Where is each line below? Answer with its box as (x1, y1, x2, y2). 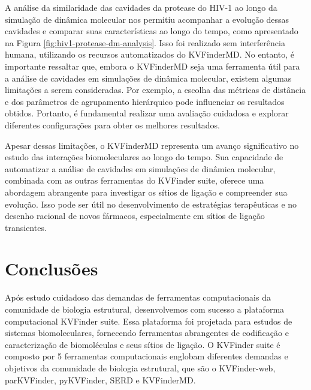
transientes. (5, 221, 47, 233)
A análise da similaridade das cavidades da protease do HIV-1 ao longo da (5, 1, 277, 13)
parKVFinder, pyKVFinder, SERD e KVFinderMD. (5, 373, 196, 386)
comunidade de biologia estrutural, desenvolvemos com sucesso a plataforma (5, 303, 285, 315)
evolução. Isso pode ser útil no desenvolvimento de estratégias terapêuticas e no (5, 197, 297, 210)
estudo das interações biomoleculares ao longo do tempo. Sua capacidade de (5, 151, 283, 163)
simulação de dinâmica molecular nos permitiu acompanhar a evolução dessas (5, 13, 289, 25)
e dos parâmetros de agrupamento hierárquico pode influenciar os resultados (5, 95, 285, 107)
